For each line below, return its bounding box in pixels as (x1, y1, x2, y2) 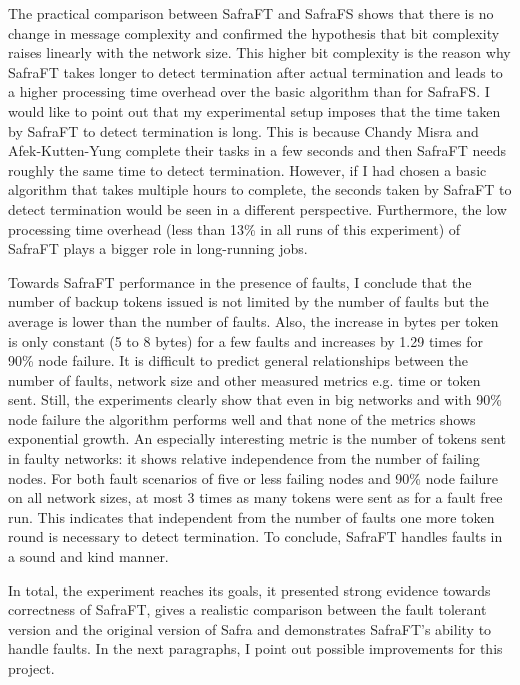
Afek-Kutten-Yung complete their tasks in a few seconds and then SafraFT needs (8, 140, 507, 161)
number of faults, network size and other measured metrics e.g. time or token (8, 369, 481, 390)
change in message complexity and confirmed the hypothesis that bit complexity (8, 22, 500, 43)
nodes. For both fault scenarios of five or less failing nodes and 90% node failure (8, 467, 499, 488)
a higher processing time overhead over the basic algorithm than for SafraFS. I (8, 81, 490, 102)
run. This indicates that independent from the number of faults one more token (8, 506, 495, 527)
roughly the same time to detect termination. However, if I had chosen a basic (8, 159, 487, 180)
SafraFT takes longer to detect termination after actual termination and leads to (8, 61, 503, 82)
